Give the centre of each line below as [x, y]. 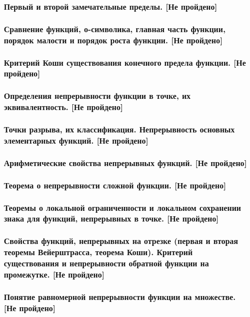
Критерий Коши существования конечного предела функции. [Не [125, 62]
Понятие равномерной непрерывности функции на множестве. [120, 296]
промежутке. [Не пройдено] [54, 274]
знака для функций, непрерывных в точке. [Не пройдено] [111, 218]
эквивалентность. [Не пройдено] [63, 107]
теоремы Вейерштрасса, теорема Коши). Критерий [98, 252]
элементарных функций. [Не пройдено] [76, 140]
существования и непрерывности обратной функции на [107, 263]
